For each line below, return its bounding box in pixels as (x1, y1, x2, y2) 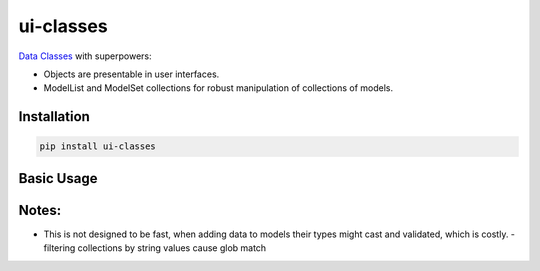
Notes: (18, 201, 62, 219)
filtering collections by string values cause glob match (43, 242, 267, 254)
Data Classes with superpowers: (18, 50, 152, 62)
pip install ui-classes (39, 141, 157, 152)
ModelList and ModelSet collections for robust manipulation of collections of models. (43, 82, 394, 94)
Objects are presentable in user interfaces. (43, 68, 220, 80)
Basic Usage (18, 170, 98, 187)
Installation (18, 108, 90, 125)
